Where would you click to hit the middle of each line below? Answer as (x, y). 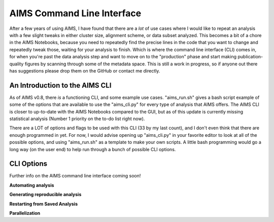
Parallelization (25, 213)
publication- (250, 57)
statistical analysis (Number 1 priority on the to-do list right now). (77, 119)
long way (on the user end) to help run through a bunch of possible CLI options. (93, 149)
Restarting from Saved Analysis (44, 204)
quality (16, 64)
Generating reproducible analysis (45, 195)
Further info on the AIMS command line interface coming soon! (75, 176)
